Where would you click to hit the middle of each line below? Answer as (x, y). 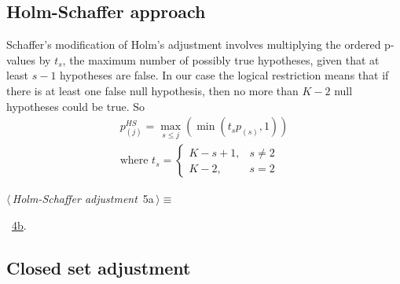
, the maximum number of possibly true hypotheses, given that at (221, 59)
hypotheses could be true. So (75, 106)
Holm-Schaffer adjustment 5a (83, 199)
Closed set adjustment (99, 268)
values (21, 59)
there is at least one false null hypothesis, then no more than (152, 90)
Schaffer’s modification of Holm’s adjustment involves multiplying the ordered (194, 44)
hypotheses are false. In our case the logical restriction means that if (224, 75)
